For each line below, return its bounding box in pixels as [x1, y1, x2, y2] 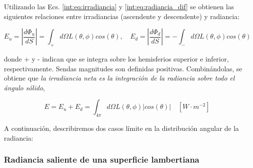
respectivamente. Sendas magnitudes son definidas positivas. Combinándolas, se [4, 63, 242, 73]
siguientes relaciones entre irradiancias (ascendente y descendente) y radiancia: [4, 11, 240, 21]
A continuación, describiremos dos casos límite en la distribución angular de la [4, 123, 239, 133]
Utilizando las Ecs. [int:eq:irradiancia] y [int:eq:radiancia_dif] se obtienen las [4, 1, 234, 11]
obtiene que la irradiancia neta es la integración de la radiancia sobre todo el [4, 73, 235, 83]
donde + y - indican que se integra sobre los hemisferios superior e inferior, [4, 53, 229, 63]
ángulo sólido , [4, 82, 45, 92]
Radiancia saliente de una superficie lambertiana [4, 153, 200, 166]
